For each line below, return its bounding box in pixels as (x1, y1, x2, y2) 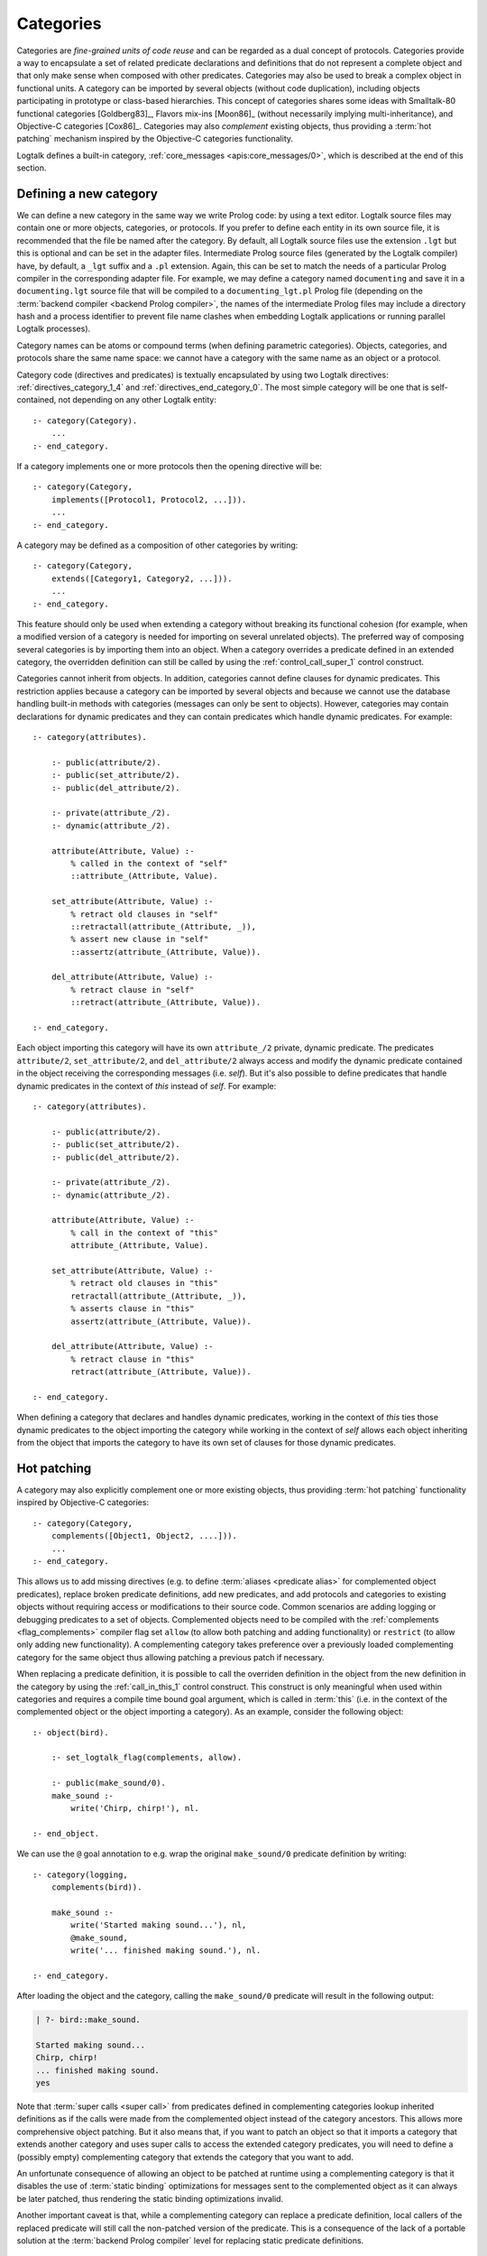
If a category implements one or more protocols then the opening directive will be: (16, 461, 322, 471)
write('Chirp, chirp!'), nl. (70, 1803, 200, 1814)
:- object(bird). (32, 1727, 109, 1737)
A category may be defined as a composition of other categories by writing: (16, 540, 299, 550)
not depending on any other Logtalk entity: (58, 394, 216, 405)
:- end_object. (32, 1828, 100, 1838)
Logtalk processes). (16, 323, 91, 334)
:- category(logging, (32, 1869, 128, 1880)
